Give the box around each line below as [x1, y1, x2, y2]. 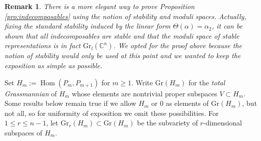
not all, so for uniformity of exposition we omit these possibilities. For [5, 107, 219, 118]
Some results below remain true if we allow [5, 98, 136, 108]
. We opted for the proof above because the [113, 40, 242, 51]
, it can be [211, 21, 242, 31]
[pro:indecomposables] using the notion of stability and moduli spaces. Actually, [5, 11, 246, 21]
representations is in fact [5, 40, 81, 51]
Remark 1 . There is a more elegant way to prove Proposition [5, 1, 195, 11]
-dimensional [203, 117, 242, 128]
